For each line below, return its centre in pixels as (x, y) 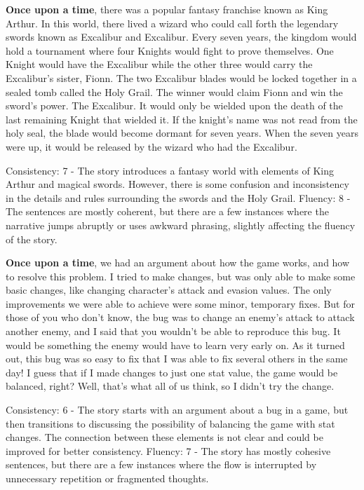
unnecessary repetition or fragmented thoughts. (107, 478)
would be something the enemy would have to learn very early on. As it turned (175, 345)
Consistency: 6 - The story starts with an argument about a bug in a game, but (177, 410)
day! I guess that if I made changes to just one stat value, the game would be (172, 372)
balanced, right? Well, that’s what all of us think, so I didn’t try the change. (170, 386)
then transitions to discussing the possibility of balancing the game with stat (170, 423)
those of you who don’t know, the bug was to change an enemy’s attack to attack (180, 317)
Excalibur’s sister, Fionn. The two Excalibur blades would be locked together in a (181, 77)
